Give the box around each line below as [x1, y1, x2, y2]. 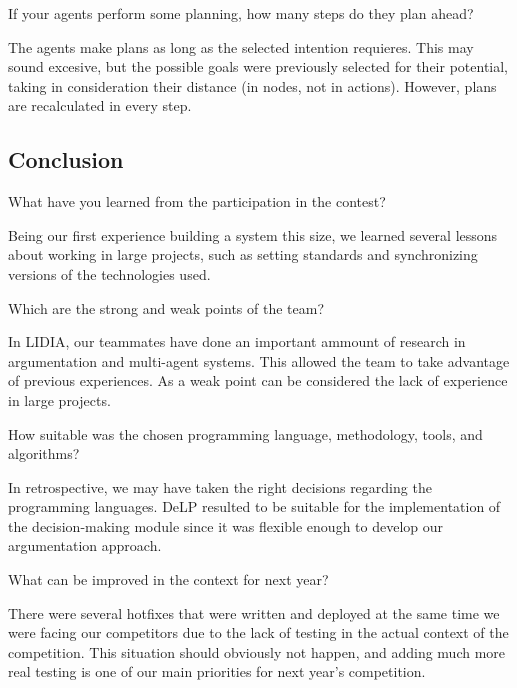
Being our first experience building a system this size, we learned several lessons [8, 224, 498, 245]
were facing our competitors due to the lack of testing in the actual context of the [8, 622, 509, 643]
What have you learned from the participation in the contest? [8, 191, 386, 212]
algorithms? [8, 443, 80, 464]
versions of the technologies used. [8, 263, 211, 284]
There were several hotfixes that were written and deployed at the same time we [8, 602, 500, 623]
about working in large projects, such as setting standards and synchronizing [8, 244, 478, 265]
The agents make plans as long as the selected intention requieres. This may [8, 36, 474, 57]
